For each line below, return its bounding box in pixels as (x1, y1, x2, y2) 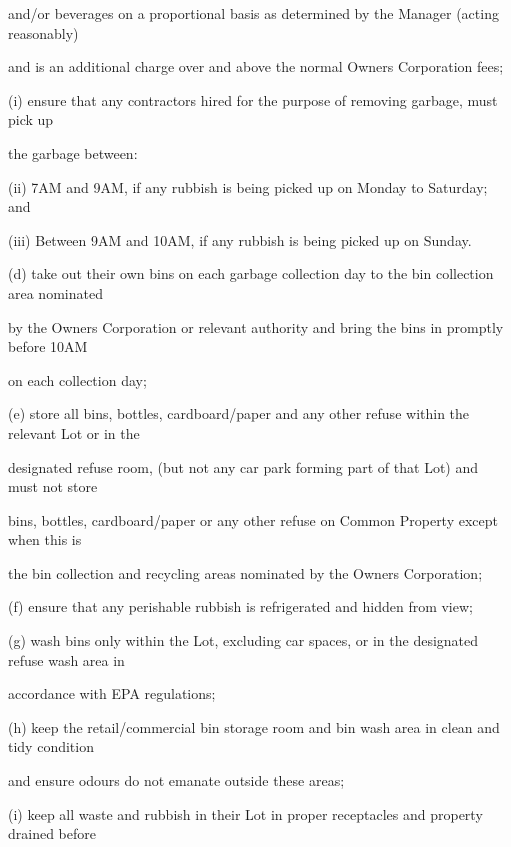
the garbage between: (8, 142, 138, 163)
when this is (8, 529, 82, 550)
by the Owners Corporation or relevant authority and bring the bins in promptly (8, 316, 504, 337)
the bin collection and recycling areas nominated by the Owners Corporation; (8, 562, 483, 583)
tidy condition (8, 736, 94, 757)
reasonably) (8, 22, 79, 43)
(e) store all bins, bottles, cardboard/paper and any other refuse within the (8, 403, 470, 424)
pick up (8, 109, 54, 130)
